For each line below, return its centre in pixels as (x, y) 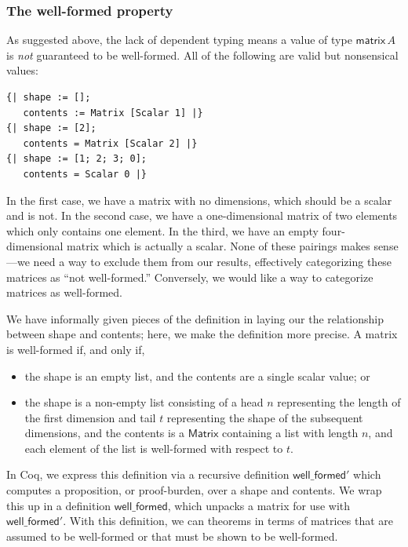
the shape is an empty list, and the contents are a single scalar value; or (197, 376)
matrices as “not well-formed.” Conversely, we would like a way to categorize (190, 277)
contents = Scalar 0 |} (85, 174)
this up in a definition (59, 505)
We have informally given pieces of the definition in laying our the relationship (195, 318)
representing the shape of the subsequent (265, 417)
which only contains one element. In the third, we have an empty (162, 230)
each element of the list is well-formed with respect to (154, 448)
